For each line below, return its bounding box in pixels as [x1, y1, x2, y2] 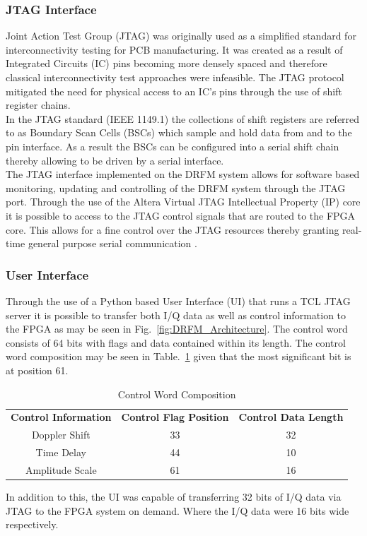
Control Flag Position [121, 410, 229, 424]
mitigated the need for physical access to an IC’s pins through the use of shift [6, 83, 342, 98]
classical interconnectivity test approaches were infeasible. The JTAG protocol [6, 70, 344, 84]
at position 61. [6, 362, 69, 377]
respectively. [6, 517, 59, 532]
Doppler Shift [31, 427, 91, 442]
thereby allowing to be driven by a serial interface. [6, 153, 224, 167]
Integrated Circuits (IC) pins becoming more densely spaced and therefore [6, 56, 327, 71]
